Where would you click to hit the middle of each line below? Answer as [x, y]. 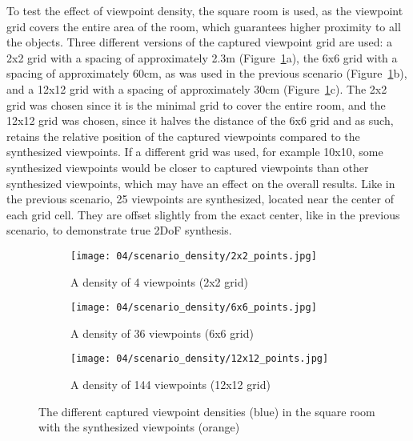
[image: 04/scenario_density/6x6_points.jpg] [194, 308]
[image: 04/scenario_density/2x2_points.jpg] [194, 256]
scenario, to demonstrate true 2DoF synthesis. [119, 230]
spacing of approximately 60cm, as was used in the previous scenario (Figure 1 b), [207, 73]
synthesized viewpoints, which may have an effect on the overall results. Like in [201, 183]
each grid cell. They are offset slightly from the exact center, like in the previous [203, 214]
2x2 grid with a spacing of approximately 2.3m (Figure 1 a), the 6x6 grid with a [202, 57]
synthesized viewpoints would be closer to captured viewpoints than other [188, 167]
